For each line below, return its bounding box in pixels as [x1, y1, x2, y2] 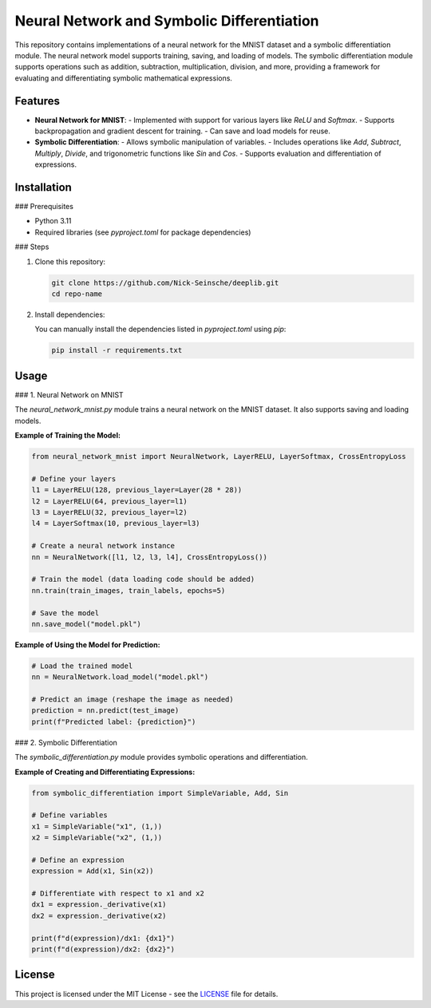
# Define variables [31, 811, 108, 820]
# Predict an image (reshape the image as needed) [31, 695, 235, 704]
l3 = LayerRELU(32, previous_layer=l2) [31, 508, 188, 516]
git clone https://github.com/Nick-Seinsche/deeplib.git [51, 278, 279, 287]
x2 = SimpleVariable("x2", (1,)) [31, 833, 163, 842]
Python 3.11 [34, 216, 72, 226]
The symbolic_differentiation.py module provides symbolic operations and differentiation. [14, 753, 309, 762]
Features [14, 94, 60, 108]
